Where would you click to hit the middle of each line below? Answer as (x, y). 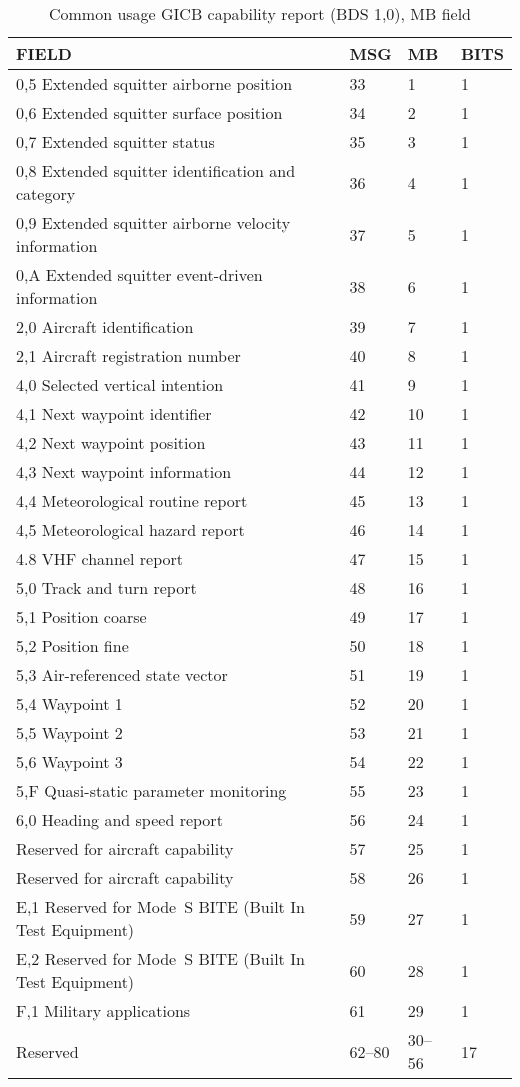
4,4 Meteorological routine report (132, 500)
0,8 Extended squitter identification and (156, 170)
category (46, 193)
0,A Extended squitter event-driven (139, 274)
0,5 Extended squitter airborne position (154, 83)
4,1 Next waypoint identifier (114, 413)
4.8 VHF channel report (99, 558)
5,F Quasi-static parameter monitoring (151, 790)
